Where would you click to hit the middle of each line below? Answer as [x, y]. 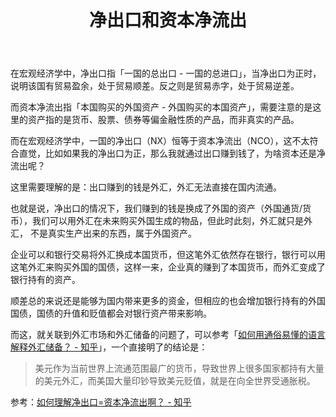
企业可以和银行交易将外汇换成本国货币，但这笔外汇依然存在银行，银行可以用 [168, 255]
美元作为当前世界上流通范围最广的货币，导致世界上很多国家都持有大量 [179, 368]
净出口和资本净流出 [167, 20]
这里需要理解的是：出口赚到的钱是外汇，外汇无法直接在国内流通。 [146, 187]
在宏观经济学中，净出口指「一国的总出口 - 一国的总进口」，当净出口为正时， [166, 73]
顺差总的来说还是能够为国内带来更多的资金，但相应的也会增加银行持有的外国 [168, 301]
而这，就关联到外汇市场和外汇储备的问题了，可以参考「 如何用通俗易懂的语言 [168, 335]
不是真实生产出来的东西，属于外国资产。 [113, 233]
